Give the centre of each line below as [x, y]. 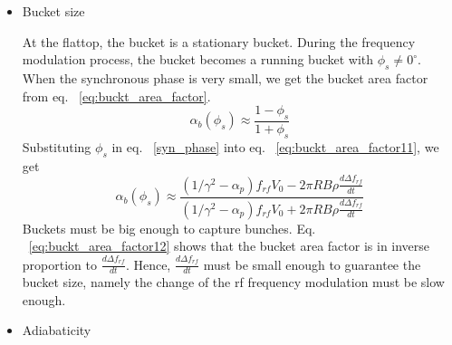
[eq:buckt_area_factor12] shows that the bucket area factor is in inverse [229, 246]
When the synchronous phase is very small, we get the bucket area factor [225, 77]
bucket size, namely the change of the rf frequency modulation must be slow [233, 282]
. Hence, [148, 264]
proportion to [59, 264]
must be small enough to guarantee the [312, 264]
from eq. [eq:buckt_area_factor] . [116, 96]
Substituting [57, 146]
